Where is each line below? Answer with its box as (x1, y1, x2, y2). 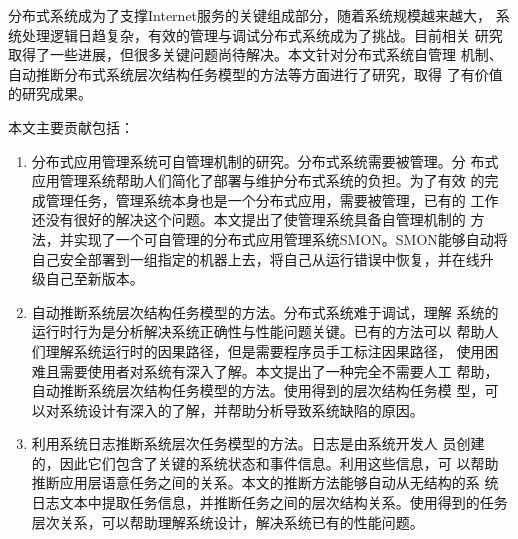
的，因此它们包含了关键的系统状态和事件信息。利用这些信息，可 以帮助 (31, 452, 499, 473)
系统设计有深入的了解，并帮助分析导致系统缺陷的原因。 (59, 399, 424, 420)
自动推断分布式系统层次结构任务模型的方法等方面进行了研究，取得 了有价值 (8, 63, 503, 84)
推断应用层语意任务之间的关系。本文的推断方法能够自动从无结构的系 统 (31, 472, 499, 493)
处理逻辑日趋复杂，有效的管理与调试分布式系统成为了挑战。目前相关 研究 (21, 24, 503, 45)
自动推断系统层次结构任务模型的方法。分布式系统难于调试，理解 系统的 (31, 301, 499, 322)
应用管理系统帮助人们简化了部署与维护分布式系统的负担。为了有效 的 (31, 170, 485, 191)
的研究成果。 (8, 83, 92, 104)
